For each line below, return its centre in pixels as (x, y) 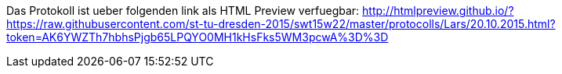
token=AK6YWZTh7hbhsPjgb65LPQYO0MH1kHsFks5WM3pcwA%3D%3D (198, 37)
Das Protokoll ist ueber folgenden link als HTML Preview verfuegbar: (183, 11)
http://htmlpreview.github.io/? (438, 11)
